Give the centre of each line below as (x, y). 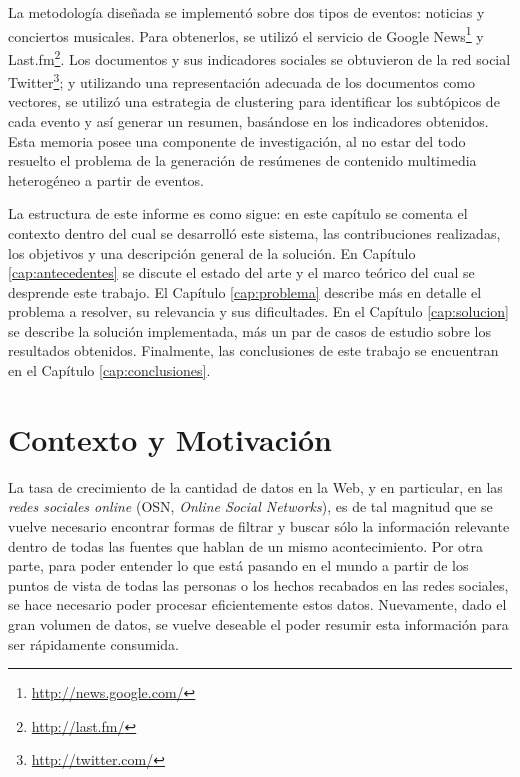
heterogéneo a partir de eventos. (106, 179)
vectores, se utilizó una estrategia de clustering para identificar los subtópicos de (254, 101)
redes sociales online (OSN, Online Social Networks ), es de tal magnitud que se (250, 506)
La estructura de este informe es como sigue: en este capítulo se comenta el (238, 213)
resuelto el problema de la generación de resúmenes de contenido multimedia (242, 160)
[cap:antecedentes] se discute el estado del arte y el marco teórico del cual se (241, 272)
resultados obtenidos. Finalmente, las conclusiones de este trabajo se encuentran (253, 350)
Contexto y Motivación (170, 438)
